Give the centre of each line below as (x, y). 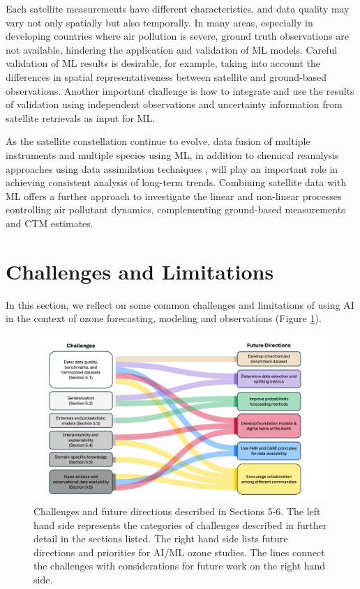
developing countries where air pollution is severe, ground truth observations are (177, 36)
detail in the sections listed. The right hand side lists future (161, 538)
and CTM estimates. (50, 223)
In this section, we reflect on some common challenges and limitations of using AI (180, 304)
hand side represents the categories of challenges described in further (180, 525)
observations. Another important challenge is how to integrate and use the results (180, 90)
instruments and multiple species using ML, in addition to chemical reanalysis (172, 154)
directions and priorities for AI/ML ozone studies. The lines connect (179, 552)
